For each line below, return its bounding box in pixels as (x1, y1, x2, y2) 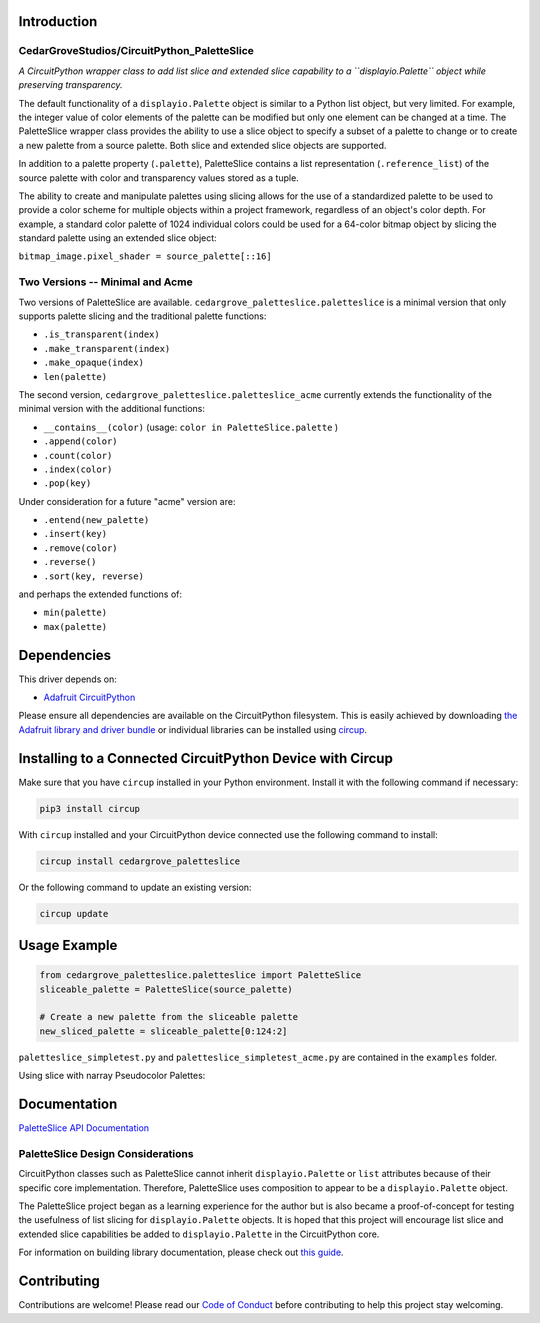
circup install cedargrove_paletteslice (39, 855, 240, 867)
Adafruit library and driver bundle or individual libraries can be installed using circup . (18, 723, 368, 735)
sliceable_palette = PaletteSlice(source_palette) (39, 983, 294, 995)
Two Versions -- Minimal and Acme (18, 275, 194, 289)
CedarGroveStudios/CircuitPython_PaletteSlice (18, 44, 255, 58)
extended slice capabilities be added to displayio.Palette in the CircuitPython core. (18, 1228, 380, 1240)
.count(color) (43, 450, 113, 461)
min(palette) (43, 607, 108, 619)
